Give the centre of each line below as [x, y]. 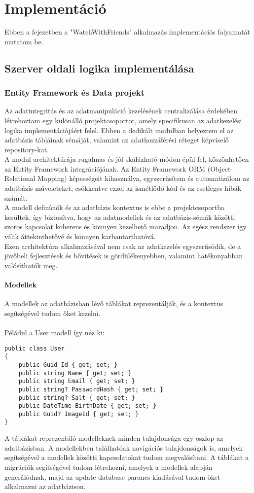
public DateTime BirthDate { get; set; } [87, 406]
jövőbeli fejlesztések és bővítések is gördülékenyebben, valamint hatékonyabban [124, 256]
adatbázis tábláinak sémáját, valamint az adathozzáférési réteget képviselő [117, 140]
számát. [16, 197]
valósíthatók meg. [31, 265]
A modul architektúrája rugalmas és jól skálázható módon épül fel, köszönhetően [127, 159]
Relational [20, 178]
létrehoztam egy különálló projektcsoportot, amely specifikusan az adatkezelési [123, 120]
